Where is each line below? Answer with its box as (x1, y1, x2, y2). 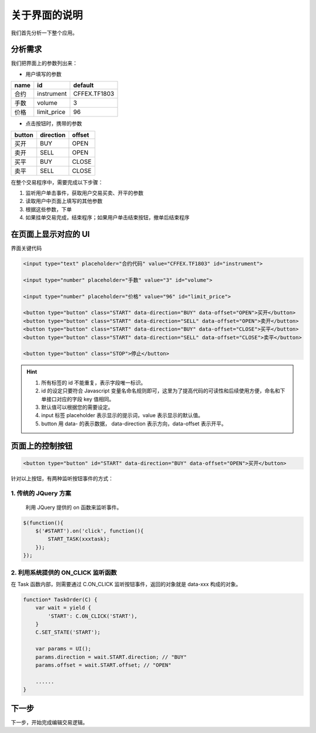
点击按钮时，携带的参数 (25, 120, 82, 127)
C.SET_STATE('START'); (35, 629, 101, 636)
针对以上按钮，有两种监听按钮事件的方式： (11, 474, 114, 482)
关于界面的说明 (11, 9, 83, 22)
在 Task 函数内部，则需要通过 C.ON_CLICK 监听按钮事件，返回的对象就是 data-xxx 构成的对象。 (11, 580, 241, 587)
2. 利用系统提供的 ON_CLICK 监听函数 (11, 568, 117, 576)
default (73, 81, 94, 90)
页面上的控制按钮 (11, 441, 73, 450)
